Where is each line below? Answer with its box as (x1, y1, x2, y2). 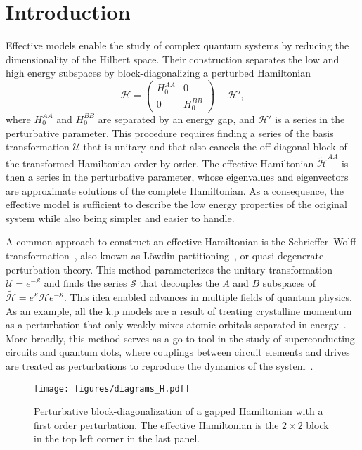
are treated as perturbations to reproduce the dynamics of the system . (6, 358, 313, 373)
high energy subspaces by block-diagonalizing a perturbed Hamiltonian (6, 65, 311, 80)
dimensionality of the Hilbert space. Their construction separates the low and (6, 51, 340, 66)
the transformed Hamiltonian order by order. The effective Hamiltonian (6, 155, 314, 170)
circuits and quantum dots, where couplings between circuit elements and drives (6, 345, 350, 359)
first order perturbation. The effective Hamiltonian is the (34, 417, 279, 432)
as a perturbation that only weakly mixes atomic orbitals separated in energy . (6, 317, 347, 332)
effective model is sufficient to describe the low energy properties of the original (6, 197, 347, 212)
